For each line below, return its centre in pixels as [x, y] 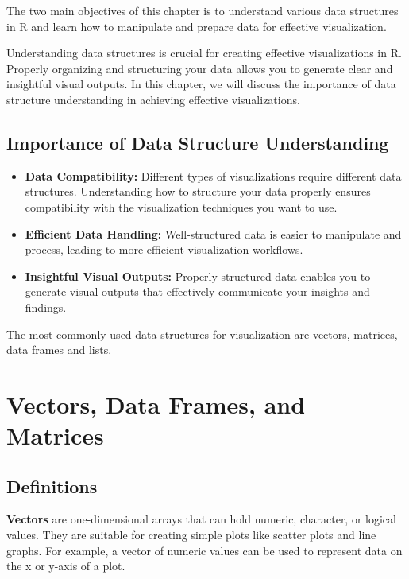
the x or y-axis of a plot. [66, 566]
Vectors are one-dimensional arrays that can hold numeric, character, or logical [201, 519]
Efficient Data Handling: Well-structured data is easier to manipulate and [213, 233]
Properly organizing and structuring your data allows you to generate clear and [200, 68]
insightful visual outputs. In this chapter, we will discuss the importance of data [201, 84]
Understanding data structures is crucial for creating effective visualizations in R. [204, 53]
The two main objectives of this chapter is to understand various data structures [203, 10]
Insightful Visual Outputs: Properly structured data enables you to [198, 276]
